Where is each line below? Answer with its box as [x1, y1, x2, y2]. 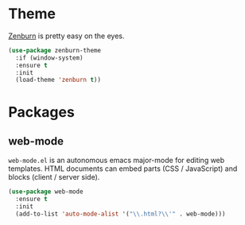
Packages [8, 103, 76, 121]
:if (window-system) [15, 53, 84, 62]
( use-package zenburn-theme [8, 46, 102, 54]
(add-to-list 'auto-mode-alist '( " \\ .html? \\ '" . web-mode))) [15, 210, 226, 218]
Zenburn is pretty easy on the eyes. [8, 31, 125, 41]
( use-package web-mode [8, 188, 84, 196]
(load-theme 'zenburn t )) [15, 76, 102, 84]
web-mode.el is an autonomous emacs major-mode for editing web [8, 156, 225, 165]
